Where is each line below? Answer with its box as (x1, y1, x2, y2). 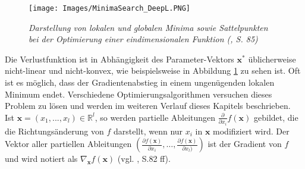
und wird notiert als (5, 152, 78, 165)
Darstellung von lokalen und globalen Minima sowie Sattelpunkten (29, 21, 268, 33)
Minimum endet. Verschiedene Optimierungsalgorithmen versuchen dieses (5, 87, 272, 100)
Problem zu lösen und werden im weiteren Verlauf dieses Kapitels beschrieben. (5, 99, 291, 112)
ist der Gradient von (207, 137, 282, 150)
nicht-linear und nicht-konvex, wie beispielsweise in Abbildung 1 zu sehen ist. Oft (5, 64, 301, 77)
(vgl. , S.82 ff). (117, 152, 171, 165)
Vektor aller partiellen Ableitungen (5, 137, 132, 150)
